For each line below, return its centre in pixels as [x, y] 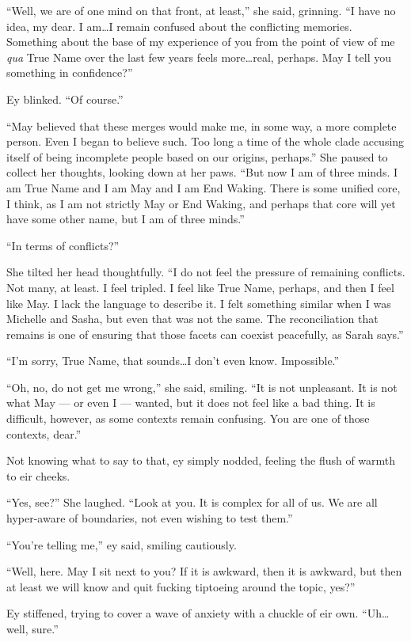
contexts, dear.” [44, 433]
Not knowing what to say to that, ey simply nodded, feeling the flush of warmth [201, 460]
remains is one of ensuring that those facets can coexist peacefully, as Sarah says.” [205, 334]
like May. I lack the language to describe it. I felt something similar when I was [199, 303]
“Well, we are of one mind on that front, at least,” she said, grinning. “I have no [201, 10]
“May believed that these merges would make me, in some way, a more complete [202, 125]
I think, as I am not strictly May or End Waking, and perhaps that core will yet [201, 203]
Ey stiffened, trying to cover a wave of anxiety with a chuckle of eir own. [183, 613]
